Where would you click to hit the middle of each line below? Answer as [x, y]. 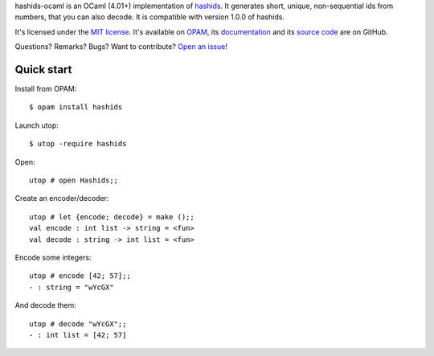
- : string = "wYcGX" [72, 287]
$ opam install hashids [76, 107]
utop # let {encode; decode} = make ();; [112, 217]
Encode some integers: [53, 257]
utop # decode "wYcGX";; [78, 324]
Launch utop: [37, 125]
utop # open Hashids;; [74, 180]
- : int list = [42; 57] [78, 335]
